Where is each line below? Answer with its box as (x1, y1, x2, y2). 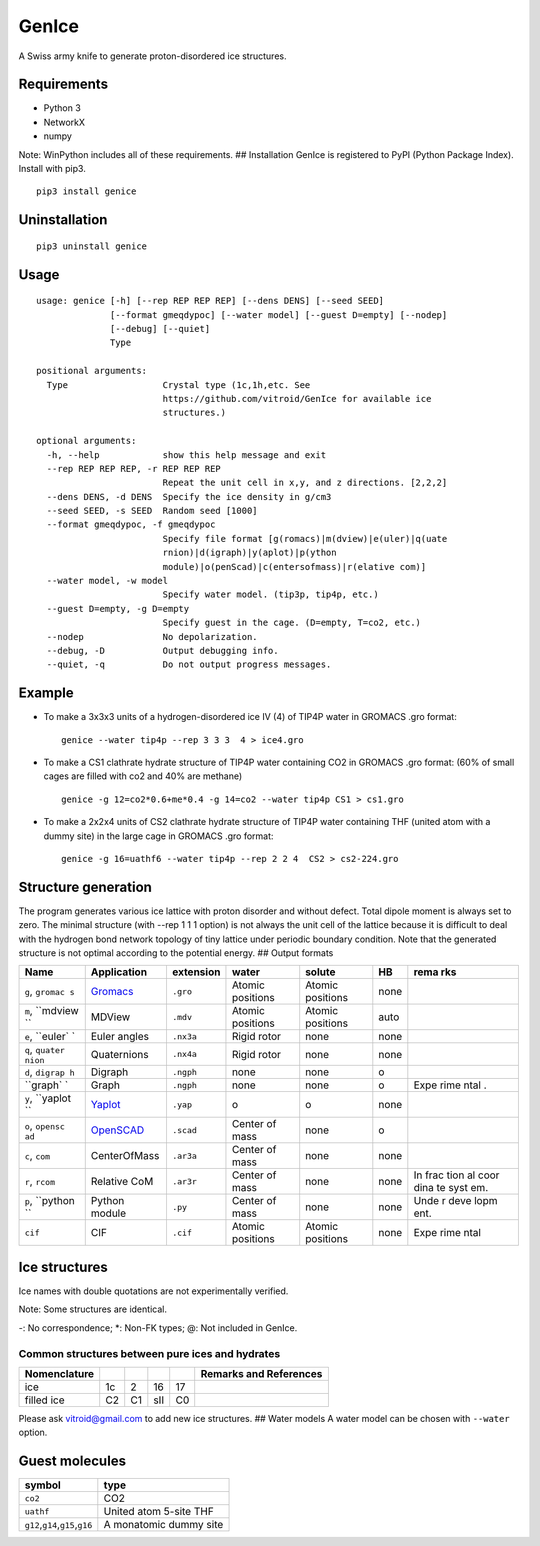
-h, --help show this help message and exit (46, 449, 327, 460)
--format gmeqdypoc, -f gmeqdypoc (46, 519, 216, 530)
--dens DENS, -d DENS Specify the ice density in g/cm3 (46, 491, 332, 502)
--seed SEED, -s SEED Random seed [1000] (46, 505, 259, 517)
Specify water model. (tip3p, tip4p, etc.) (162, 589, 379, 600)
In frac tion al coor (413, 1168, 500, 1182)
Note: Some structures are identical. (18, 1303, 167, 1315)
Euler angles (90, 1030, 150, 1044)
